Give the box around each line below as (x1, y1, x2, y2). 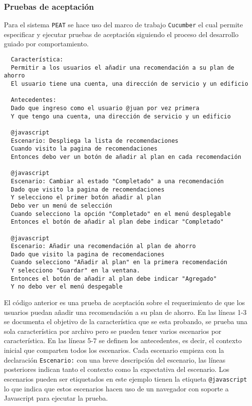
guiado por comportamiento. (4, 39, 89, 49)
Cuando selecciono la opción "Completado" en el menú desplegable (11, 210, 231, 217)
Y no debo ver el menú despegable (11, 283, 123, 290)
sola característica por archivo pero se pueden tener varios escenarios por (4, 326, 222, 336)
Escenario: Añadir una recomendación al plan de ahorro (11, 243, 196, 250)
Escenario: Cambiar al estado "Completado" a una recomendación (11, 177, 224, 185)
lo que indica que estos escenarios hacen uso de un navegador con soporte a (4, 383, 229, 393)
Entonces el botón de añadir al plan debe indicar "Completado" (11, 218, 224, 226)
